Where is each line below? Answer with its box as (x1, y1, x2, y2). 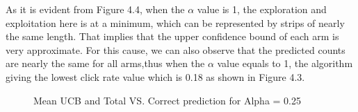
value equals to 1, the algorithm (217, 56, 353, 71)
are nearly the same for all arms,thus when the (6, 56, 205, 71)
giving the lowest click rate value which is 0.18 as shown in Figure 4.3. (6, 69, 305, 84)
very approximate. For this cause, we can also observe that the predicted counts (6, 42, 345, 57)
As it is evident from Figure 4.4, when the (6, 2, 185, 16)
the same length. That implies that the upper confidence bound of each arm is (6, 29, 339, 44)
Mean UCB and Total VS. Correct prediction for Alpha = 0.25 (33, 93, 301, 107)
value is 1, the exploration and (197, 2, 327, 16)
